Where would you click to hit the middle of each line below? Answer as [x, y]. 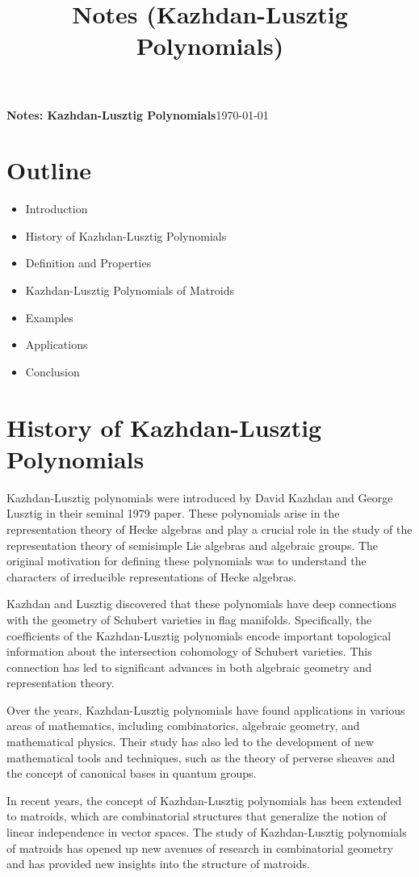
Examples [49, 317]
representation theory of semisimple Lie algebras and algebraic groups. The [193, 545]
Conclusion [52, 371]
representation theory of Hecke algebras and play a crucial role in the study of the [209, 529]
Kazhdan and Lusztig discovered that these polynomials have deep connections [201, 604]
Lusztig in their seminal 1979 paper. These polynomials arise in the [173, 513]
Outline [49, 170]
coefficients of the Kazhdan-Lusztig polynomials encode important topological [199, 635]
